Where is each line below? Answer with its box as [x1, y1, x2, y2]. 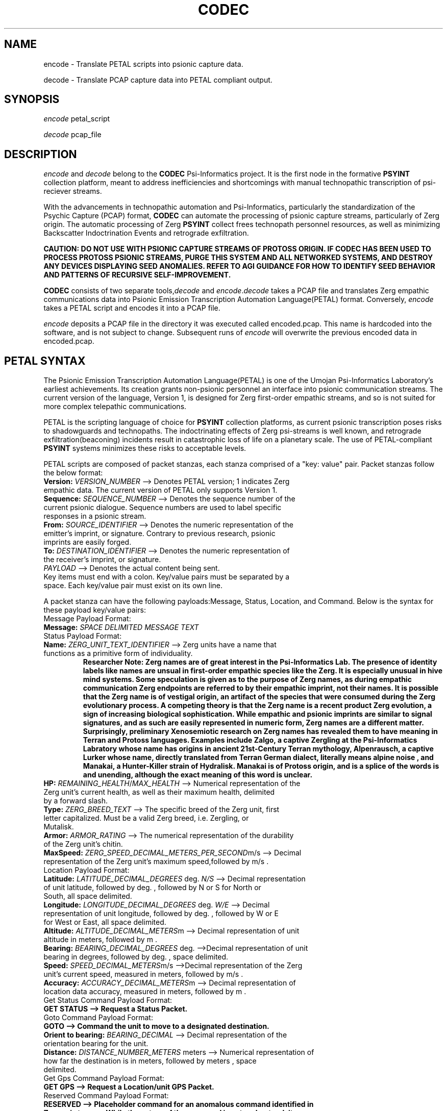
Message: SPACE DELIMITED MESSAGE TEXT [43, 623, 199, 632]
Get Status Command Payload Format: [43, 996, 172, 1005]
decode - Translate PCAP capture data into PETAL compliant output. [43, 75, 272, 84]
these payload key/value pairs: [43, 605, 146, 615]
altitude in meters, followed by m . [43, 935, 157, 944]
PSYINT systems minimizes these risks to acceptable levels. [43, 444, 246, 453]
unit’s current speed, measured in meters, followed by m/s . [43, 970, 243, 979]
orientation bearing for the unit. [43, 1039, 148, 1048]
